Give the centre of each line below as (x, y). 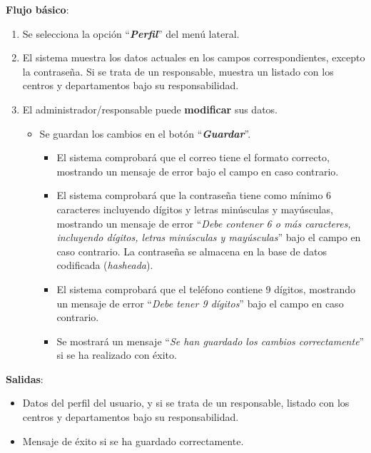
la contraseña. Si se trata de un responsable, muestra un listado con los (178, 71)
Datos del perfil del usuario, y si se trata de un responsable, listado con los (186, 403)
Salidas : (25, 378)
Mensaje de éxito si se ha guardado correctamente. (133, 441)
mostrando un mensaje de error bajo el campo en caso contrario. (198, 171)
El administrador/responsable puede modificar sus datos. (150, 109)
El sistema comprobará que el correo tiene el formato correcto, (193, 157)
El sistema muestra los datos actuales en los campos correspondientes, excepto (194, 57)
